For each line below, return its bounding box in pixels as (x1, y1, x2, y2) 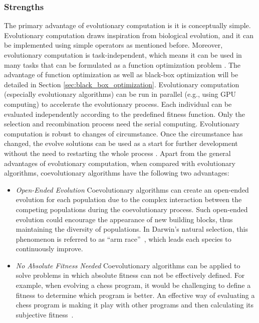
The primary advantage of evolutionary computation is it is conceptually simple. (4, 20, 251, 31)
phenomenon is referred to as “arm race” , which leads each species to (16, 233, 231, 244)
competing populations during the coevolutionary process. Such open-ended (16, 204, 248, 214)
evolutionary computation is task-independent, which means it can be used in (4, 50, 242, 60)
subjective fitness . (16, 309, 74, 319)
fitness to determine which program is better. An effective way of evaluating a (16, 289, 255, 300)
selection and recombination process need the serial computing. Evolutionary (4, 118, 240, 129)
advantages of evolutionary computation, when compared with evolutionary (4, 157, 235, 168)
